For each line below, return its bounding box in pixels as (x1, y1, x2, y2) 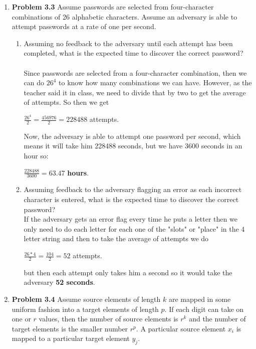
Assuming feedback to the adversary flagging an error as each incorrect (24, 184, 242, 195)
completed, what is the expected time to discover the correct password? (24, 48, 243, 58)
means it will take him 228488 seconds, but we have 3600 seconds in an (24, 140, 242, 151)
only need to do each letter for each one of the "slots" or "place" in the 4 (24, 223, 245, 234)
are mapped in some (168, 294, 231, 304)
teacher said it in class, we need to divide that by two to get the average (24, 87, 246, 97)
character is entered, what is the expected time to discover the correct (24, 194, 239, 205)
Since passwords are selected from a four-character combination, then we (24, 67, 247, 78)
